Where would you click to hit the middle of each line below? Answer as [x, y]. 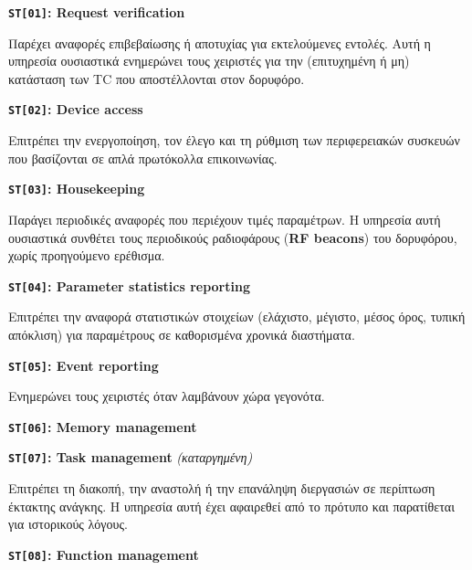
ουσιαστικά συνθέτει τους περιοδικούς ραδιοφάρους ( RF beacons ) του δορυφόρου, [233, 237]
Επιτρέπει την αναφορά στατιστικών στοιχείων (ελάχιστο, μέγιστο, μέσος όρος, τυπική [237, 317]
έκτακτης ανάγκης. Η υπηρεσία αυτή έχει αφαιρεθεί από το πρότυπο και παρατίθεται [231, 506]
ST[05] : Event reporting [84, 365]
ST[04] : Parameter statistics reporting [129, 285]
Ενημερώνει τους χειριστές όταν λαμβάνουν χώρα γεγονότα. [167, 396]
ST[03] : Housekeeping [77, 189]
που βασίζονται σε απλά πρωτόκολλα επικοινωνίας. [143, 158]
